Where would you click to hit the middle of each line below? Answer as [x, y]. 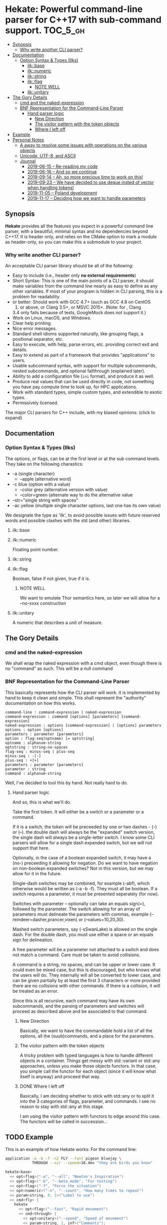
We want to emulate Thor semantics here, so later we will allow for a [90, 598]
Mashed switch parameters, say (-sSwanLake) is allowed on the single [85, 929]
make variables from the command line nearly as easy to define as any [85, 286]
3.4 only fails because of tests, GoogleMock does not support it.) [79, 313]
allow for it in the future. [37, 873]
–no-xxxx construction [43, 603]
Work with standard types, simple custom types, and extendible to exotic [87, 392]
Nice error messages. [35, 329]
